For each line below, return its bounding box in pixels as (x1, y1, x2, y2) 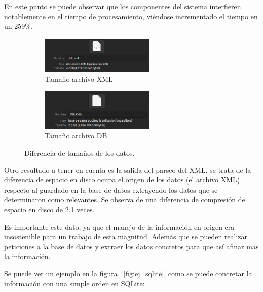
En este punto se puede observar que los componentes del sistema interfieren (4, 1, 241, 11)
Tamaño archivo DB (45, 130, 107, 141)
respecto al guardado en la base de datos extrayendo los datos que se (4, 184, 218, 195)
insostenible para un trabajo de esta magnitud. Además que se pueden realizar (4, 231, 248, 242)
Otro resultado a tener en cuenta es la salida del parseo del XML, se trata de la (4, 164, 251, 175)
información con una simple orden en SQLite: (4, 278, 145, 288)
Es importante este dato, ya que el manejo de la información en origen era (4, 221, 235, 232)
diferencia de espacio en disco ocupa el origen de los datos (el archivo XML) (4, 174, 240, 185)
